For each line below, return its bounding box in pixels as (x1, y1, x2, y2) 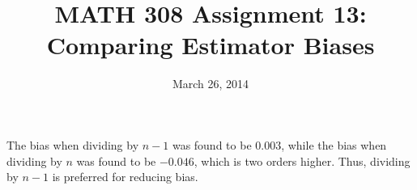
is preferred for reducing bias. (52, 168, 198, 185)
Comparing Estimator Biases (46, 28, 375, 61)
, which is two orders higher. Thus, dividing (194, 152, 411, 169)
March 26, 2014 (172, 75, 249, 92)
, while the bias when (281, 136, 387, 153)
